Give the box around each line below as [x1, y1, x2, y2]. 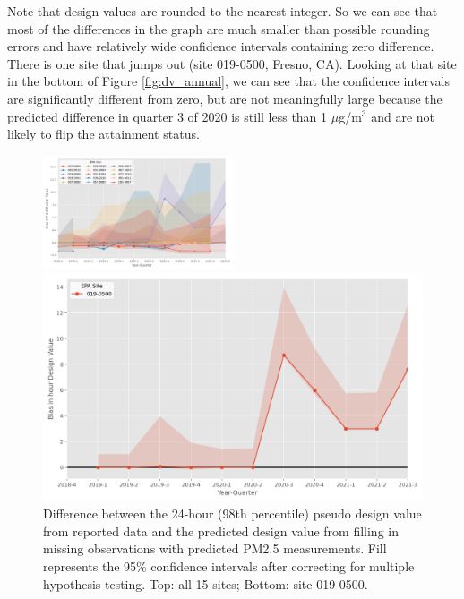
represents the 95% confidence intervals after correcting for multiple [43, 557, 415, 576]
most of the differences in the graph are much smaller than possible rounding [7, 19, 430, 38]
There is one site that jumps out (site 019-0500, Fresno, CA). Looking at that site [7, 54, 457, 73]
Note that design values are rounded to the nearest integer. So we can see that [7, 2, 438, 20]
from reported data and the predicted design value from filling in [43, 521, 399, 540]
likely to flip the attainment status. [7, 124, 200, 143]
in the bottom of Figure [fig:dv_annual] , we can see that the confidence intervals [7, 72, 450, 90]
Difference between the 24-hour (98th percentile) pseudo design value [43, 504, 422, 523]
